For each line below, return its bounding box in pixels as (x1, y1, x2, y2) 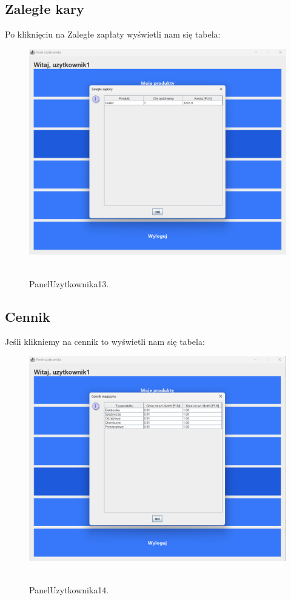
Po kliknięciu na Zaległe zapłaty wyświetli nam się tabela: (5, 28, 221, 41)
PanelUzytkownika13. (29, 277, 109, 290)
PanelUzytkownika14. (29, 583, 109, 596)
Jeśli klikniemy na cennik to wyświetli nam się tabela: (5, 335, 205, 348)
